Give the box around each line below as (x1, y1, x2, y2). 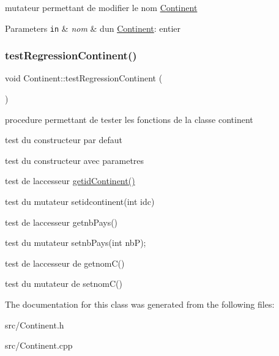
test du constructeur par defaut (5, 133, 123, 146)
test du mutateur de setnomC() (5, 277, 122, 290)
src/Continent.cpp (5, 339, 73, 352)
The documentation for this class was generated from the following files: (5, 298, 275, 310)
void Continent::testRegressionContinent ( (5, 72, 163, 84)
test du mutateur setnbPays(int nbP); (5, 236, 146, 249)
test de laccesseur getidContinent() (5, 174, 135, 187)
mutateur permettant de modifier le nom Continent (5, 1, 198, 13)
